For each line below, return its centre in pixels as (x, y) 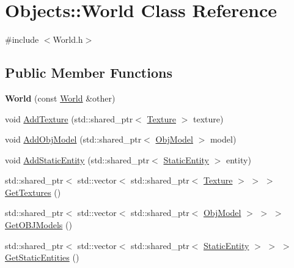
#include (22, 39)
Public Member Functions (89, 73)
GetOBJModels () (39, 225)
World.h (68, 39)
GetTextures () (33, 192)
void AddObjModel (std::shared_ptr (73, 139)
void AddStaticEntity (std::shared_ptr (77, 159)
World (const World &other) (60, 98)
